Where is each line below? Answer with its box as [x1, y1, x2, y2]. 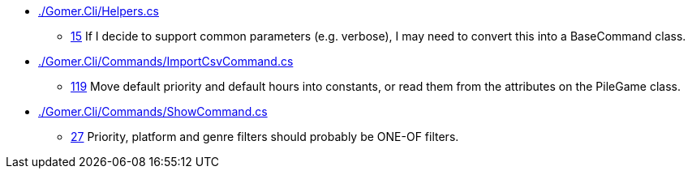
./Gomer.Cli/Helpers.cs [38, 4, 159, 18]
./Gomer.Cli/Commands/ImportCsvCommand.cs [38, 54, 294, 68]
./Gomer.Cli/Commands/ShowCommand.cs [38, 105, 268, 118]
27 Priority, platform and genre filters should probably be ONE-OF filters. [71, 130, 459, 143]
